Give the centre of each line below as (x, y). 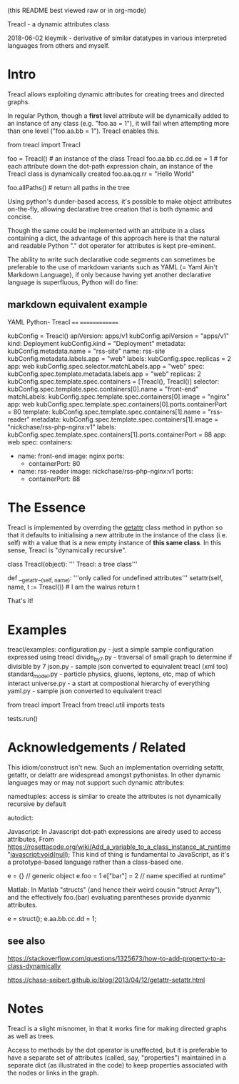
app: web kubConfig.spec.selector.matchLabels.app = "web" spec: (106, 366)
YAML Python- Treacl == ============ (63, 322)
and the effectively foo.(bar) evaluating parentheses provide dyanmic (109, 897)
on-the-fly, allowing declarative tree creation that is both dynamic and (110, 209)
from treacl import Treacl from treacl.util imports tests (86, 705)
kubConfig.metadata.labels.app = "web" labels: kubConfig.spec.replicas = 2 (119, 358)
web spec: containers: (40, 442)
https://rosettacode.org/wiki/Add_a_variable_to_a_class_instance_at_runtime (119, 847)
